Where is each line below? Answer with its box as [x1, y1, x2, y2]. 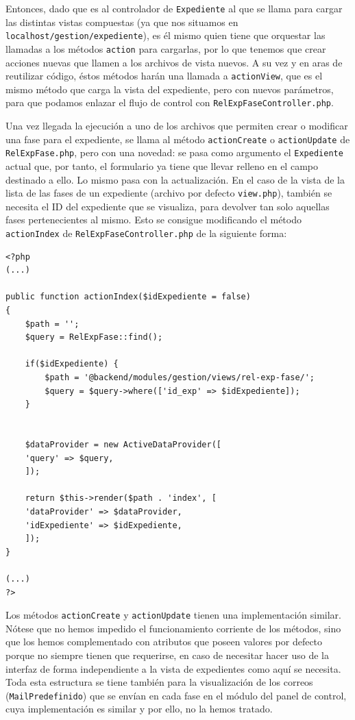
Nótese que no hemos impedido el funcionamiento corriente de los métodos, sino [5, 621, 341, 635]
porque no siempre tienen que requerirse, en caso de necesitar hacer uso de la [5, 647, 329, 662]
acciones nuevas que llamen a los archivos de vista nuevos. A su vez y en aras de [5, 55, 343, 69]
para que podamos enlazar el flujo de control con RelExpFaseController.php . [5, 95, 334, 110]
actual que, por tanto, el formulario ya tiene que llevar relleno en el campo [5, 158, 318, 173]
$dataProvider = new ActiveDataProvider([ [25, 439, 221, 449]
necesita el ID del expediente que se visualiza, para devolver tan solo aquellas [5, 199, 330, 213]
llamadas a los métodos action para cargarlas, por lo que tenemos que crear [5, 41, 326, 55]
